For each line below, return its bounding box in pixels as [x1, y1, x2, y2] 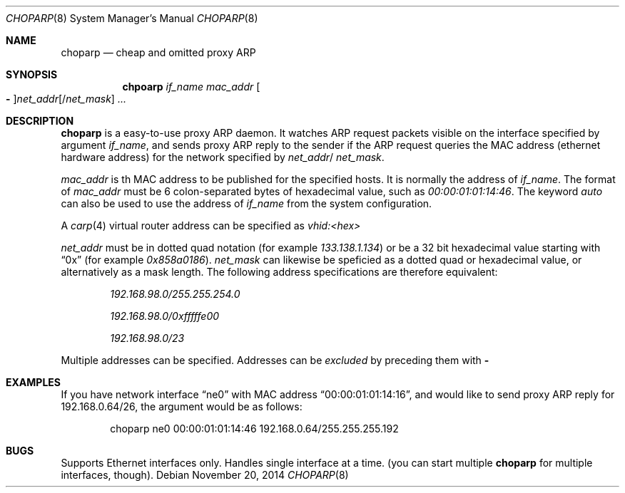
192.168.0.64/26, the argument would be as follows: [61, 400, 303, 412]
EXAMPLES [6, 376, 61, 388]
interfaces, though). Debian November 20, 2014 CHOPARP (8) [61, 469, 349, 481]
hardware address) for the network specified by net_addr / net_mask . [61, 151, 385, 163]
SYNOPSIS [6, 68, 58, 81]
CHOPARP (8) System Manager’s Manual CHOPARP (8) [6, 12, 258, 24]
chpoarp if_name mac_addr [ [122, 81, 260, 93]
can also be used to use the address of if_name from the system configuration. [61, 197, 432, 209]
